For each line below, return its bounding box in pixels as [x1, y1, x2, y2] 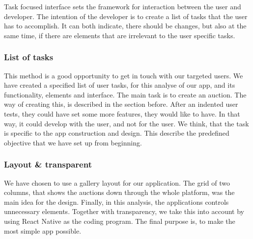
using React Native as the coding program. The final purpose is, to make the [4, 215, 235, 226]
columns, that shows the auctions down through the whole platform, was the [4, 187, 235, 197]
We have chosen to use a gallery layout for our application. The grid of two [4, 177, 230, 188]
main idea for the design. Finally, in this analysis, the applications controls [4, 196, 229, 207]
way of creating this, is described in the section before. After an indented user [4, 99, 238, 109]
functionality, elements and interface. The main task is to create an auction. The [4, 89, 247, 99]
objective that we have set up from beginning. [4, 137, 142, 147]
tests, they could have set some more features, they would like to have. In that [4, 108, 240, 119]
